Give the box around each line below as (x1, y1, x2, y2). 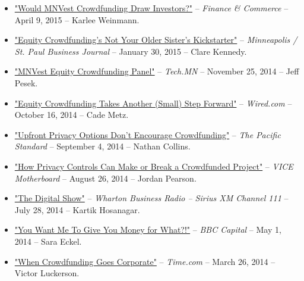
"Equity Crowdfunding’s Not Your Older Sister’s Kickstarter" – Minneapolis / (14, 33, 297, 46)
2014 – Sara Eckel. (14, 235, 82, 247)
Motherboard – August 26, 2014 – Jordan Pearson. (14, 171, 197, 184)
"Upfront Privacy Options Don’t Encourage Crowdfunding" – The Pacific (14, 128, 281, 140)
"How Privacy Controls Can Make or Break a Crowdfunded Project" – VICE (14, 160, 293, 172)
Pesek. (14, 76, 38, 89)
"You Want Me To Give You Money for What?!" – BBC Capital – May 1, (14, 223, 281, 236)
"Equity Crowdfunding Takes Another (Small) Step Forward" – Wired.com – (14, 96, 292, 109)
